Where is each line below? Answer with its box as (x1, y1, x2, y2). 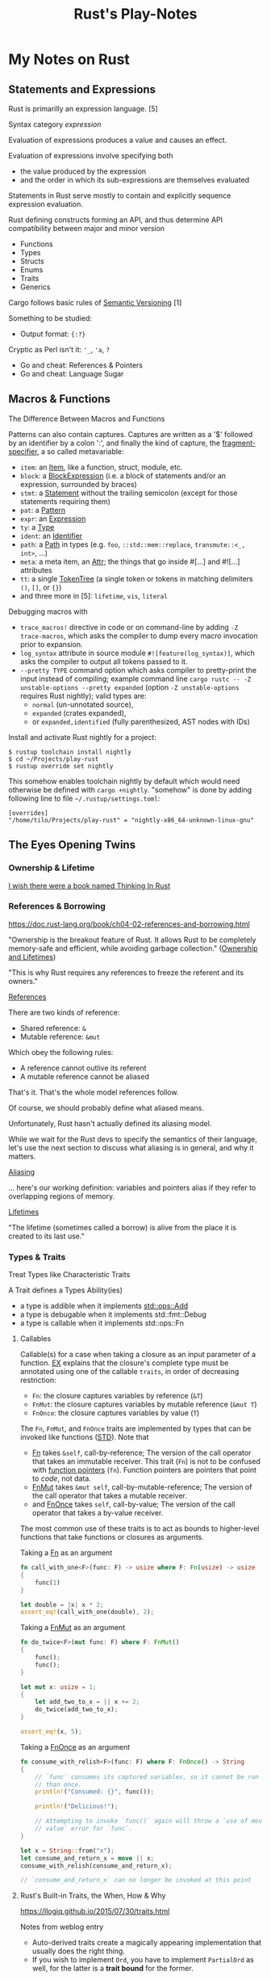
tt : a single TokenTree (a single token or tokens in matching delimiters (19, 574, 254, 583)
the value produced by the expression (19, 166, 147, 176)
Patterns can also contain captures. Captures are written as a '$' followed (8, 429, 253, 439)
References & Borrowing (8, 901, 106, 912)
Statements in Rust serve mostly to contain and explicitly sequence (8, 191, 231, 200)
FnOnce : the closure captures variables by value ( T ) (31, 1408, 200, 1418)
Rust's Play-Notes (73, 5, 198, 23)
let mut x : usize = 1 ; (19, 1683, 97, 1691)
